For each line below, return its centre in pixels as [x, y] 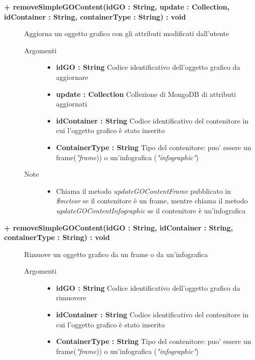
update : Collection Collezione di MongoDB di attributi [146, 94]
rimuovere [71, 297]
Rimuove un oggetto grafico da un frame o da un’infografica [116, 254]
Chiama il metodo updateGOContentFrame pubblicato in [143, 191]
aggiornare [72, 77]
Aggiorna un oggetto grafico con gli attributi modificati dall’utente [127, 33]
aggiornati [72, 104]
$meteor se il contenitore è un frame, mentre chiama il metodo [152, 201]
